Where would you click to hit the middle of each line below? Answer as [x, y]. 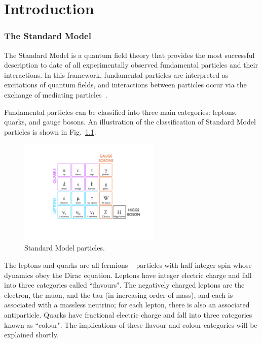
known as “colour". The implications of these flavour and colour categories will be [131, 324]
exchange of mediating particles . [56, 94]
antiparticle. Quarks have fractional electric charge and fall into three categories [128, 315]
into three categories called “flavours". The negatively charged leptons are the [124, 285]
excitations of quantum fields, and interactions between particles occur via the [125, 85]
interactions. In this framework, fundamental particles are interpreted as [116, 74]
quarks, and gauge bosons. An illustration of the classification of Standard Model [130, 122]
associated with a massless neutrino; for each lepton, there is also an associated [127, 305]
